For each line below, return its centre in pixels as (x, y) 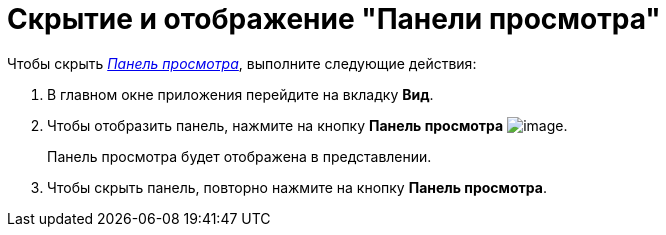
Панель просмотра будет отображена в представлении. (239, 156)
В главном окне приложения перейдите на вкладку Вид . (240, 94)
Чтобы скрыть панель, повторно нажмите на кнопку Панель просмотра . (297, 187)
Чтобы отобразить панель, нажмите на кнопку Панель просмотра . (307, 125)
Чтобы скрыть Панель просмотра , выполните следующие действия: (242, 63)
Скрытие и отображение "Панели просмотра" (334, 19)
